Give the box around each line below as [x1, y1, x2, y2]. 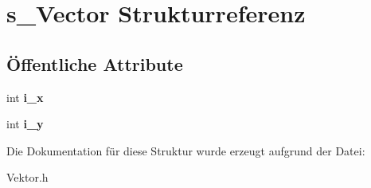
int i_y [6, 116, 44, 132]
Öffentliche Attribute [6, 51, 183, 76]
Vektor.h [6, 169, 49, 186]
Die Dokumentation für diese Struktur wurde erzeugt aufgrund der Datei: [6, 142, 365, 159]
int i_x [6, 88, 44, 105]
